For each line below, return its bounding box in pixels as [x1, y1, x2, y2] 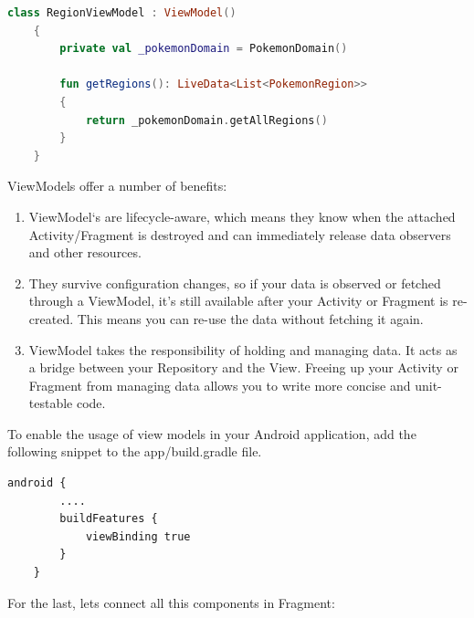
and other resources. [28, 243, 142, 262]
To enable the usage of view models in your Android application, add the [7, 424, 416, 443]
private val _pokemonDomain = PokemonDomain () [59, 42, 348, 56]
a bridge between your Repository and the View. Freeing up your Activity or [28, 358, 458, 377]
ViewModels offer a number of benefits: [7, 176, 227, 195]
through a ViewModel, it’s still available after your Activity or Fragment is [28, 291, 448, 310]
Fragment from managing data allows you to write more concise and [28, 375, 411, 394]
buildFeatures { [59, 512, 158, 526]
